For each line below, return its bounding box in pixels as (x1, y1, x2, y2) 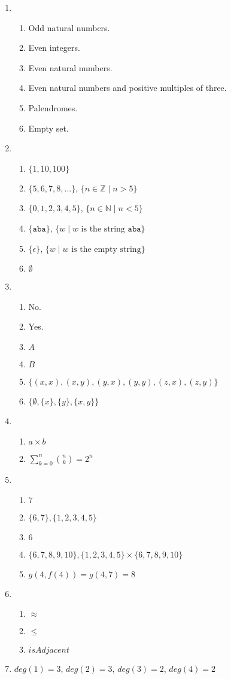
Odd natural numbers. (28, 21, 110, 34)
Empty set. (28, 121, 69, 134)
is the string (81, 224, 125, 233)
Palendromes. (28, 101, 78, 114)
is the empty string (71, 245, 141, 254)
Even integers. (28, 41, 80, 54)
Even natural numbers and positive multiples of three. (28, 81, 227, 94)
